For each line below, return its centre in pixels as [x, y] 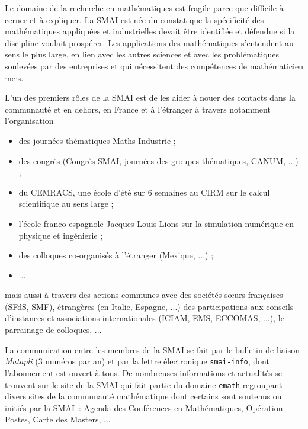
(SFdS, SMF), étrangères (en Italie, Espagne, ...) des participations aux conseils [149, 306]
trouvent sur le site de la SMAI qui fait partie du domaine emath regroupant [144, 384]
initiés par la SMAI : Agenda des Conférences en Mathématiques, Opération [144, 407]
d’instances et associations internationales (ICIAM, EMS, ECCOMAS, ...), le [145, 318]
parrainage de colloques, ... [53, 330]
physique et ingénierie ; [61, 235]
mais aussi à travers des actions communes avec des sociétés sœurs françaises [144, 295]
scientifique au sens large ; [66, 204]
